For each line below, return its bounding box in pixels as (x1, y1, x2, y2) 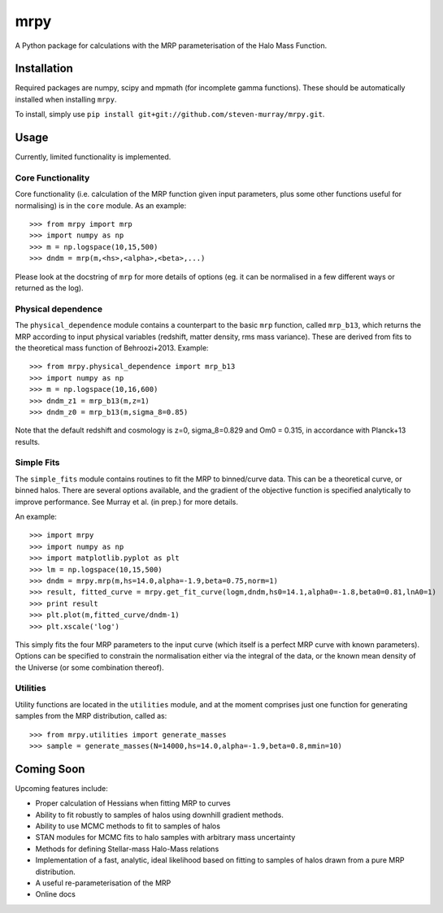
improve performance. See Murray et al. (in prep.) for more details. (15, 497, 239, 506)
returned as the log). (15, 283, 85, 293)
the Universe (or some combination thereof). (15, 663, 164, 672)
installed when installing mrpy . (15, 94, 117, 104)
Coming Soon (15, 762, 85, 776)
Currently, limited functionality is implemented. (15, 152, 172, 162)
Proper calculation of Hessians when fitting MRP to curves (35, 798, 231, 808)
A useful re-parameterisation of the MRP (35, 878, 172, 888)
